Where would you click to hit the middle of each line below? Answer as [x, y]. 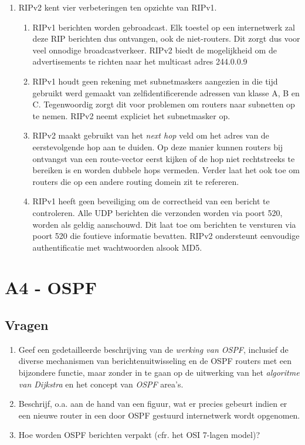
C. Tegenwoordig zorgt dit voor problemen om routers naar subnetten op [164, 104]
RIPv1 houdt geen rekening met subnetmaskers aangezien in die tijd [155, 81]
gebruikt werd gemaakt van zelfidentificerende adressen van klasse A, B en [166, 92]
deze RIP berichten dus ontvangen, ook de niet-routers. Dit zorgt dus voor [166, 38]
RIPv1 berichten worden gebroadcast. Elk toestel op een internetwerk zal [164, 27]
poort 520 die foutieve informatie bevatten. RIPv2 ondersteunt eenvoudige [166, 236]
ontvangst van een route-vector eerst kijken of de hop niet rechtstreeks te [164, 158]
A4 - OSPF [51, 287]
